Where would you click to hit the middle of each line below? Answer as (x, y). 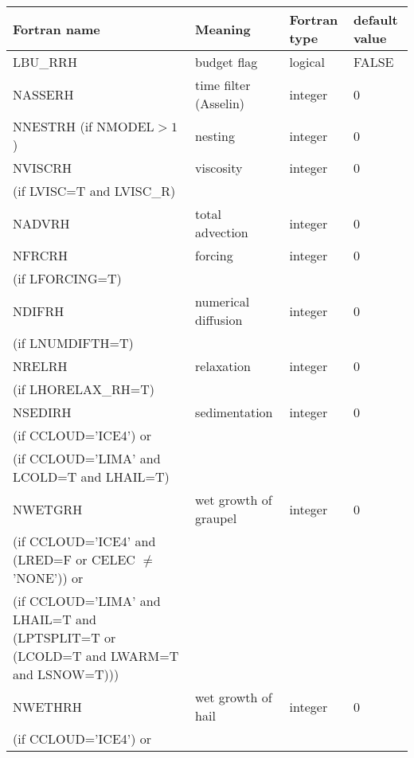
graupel (216, 518)
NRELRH (40, 366)
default (376, 20)
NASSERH (43, 94)
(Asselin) (220, 103)
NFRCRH (41, 255)
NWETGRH (48, 509)
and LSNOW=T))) (66, 674)
